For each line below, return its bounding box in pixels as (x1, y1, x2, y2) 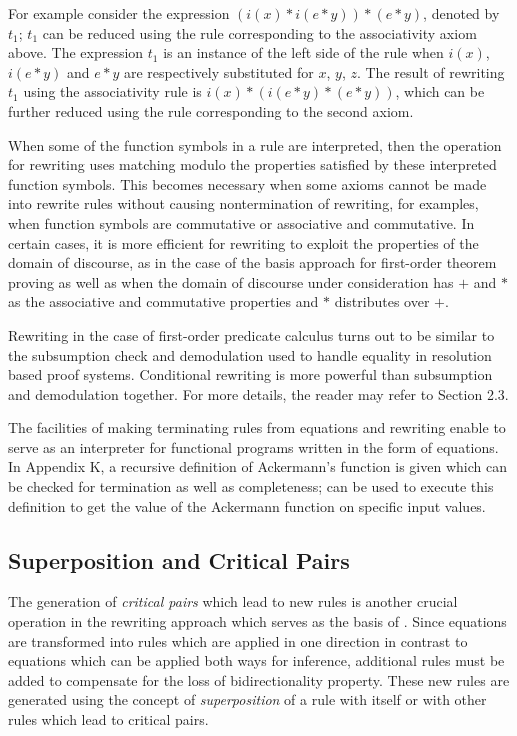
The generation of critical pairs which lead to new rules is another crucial (8, 591, 458, 612)
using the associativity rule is (23, 81, 202, 102)
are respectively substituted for (124, 61, 314, 82)
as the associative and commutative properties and (8, 291, 319, 312)
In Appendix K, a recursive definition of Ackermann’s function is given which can (8, 456, 507, 477)
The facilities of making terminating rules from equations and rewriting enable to (8, 417, 506, 438)
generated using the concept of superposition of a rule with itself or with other (8, 689, 487, 710)
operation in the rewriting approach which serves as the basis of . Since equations (8, 611, 507, 632)
